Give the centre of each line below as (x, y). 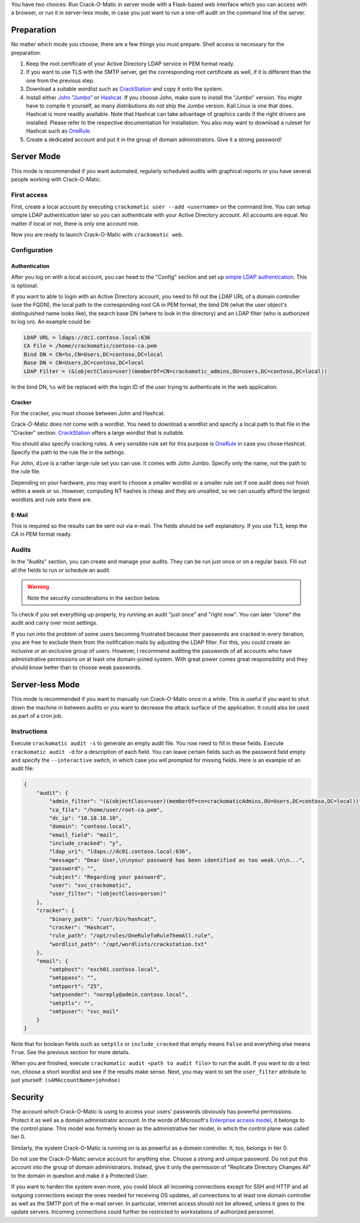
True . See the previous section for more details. (70, 1052)
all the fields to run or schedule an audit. (61, 570)
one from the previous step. (60, 80)
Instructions (29, 731)
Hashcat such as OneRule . (59, 131)
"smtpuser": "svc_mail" (84, 1011)
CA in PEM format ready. (41, 534)
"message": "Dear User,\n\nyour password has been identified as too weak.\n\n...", (177, 860)
